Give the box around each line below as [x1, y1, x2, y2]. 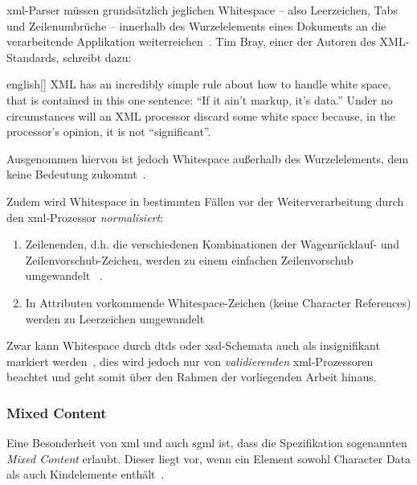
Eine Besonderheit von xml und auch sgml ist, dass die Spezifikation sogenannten [6, 434, 407, 451]
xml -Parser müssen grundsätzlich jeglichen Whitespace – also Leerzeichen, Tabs [6, 2, 398, 18]
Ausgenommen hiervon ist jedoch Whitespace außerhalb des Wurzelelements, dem [6, 150, 409, 166]
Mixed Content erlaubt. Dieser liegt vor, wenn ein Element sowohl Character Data [6, 450, 411, 467]
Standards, [6, 48, 59, 65]
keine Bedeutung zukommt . [6, 166, 146, 183]
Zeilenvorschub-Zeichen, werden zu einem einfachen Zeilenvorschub [25, 251, 354, 268]
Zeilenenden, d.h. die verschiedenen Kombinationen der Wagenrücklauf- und [25, 236, 400, 253]
